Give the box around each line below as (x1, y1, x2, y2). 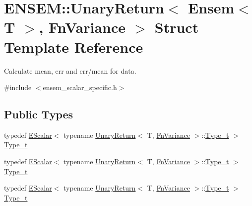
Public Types (4, 106, 73, 122)
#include (4, 82, 32, 93)
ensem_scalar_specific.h (43, 82, 117, 93)
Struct (154, 17, 199, 37)
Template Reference (4, 36, 143, 57)
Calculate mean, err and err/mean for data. (4, 65, 136, 76)
